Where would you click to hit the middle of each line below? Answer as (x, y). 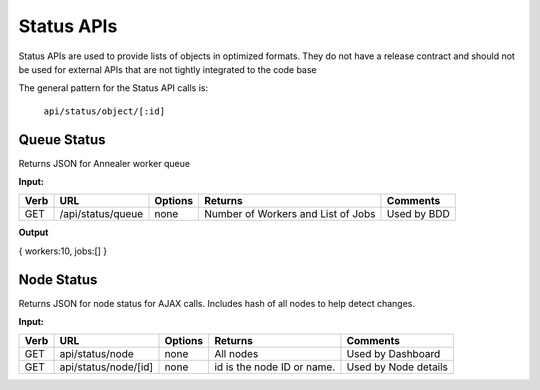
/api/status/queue (101, 214)
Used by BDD (418, 214)
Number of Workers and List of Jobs (290, 214)
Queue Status (62, 139)
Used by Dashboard (393, 354)
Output (33, 232)
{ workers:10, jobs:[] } (63, 251)
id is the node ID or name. (275, 367)
